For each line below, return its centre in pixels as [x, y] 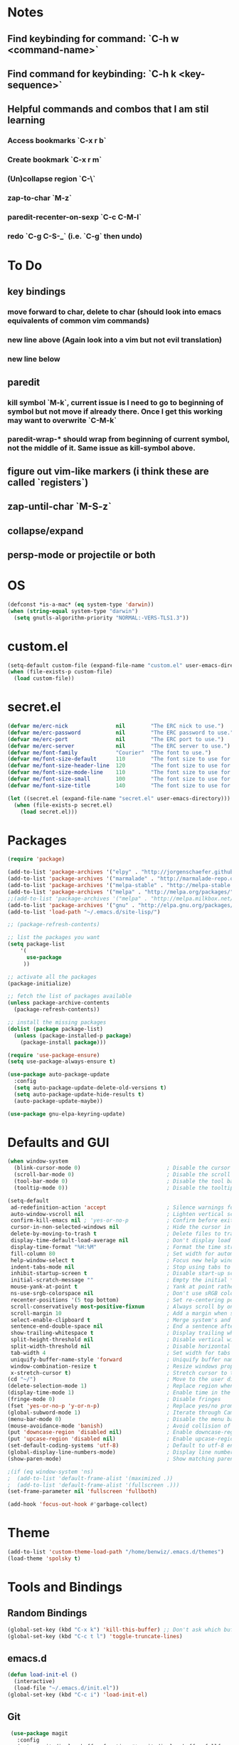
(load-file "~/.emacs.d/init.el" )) [67, 1688]
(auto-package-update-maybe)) [58, 1101]
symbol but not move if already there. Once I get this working [115, 412]
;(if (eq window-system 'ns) [51, 1472]
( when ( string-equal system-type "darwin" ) [73, 611]
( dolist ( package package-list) [55, 1029]
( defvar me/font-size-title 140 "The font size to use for [119, 785]
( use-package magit [39, 1733]
